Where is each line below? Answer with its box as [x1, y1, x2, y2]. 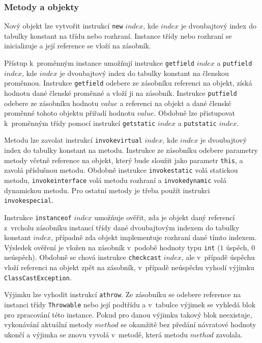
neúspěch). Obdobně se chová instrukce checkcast [4, 252, 161, 262]
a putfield [217, 58, 252, 68]
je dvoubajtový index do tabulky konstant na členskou [60, 67, 229, 78]
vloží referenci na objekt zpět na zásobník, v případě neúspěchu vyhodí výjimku [4, 262, 254, 273]
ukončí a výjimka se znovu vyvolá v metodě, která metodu [4, 329, 188, 339]
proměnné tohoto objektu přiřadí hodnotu [4, 108, 135, 118]
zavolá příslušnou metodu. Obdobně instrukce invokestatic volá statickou [4, 165, 238, 175]
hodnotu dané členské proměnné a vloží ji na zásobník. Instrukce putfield [4, 87, 237, 98]
